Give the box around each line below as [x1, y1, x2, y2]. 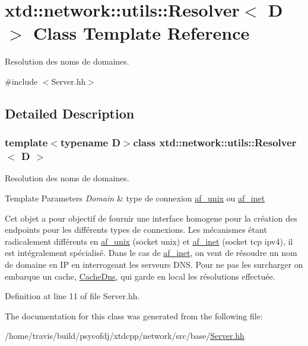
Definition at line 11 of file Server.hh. [5, 290, 140, 302]
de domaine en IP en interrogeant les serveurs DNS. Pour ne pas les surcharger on [5, 258, 303, 270]
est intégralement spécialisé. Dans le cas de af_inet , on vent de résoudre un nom [5, 246, 297, 259]
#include [5, 75, 38, 87]
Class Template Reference [33, 21, 250, 45]
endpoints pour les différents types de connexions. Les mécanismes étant [5, 223, 267, 236]
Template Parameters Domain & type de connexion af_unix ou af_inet [5, 192, 265, 204]
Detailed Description [5, 104, 135, 122]
